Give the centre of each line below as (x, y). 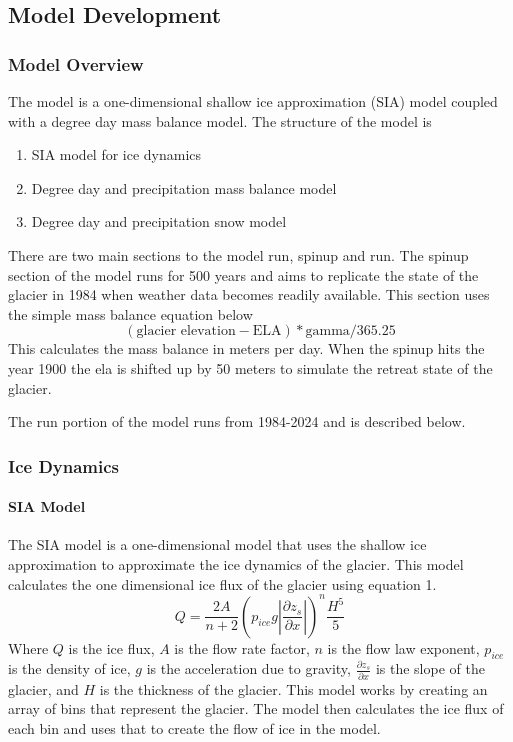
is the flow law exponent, (403, 647)
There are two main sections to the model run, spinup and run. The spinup (238, 254)
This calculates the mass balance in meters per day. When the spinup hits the (246, 348)
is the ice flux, (111, 647)
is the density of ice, (69, 668)
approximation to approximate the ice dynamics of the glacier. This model (236, 563)
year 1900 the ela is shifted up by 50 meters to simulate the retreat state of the (250, 367)
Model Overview (76, 63)
